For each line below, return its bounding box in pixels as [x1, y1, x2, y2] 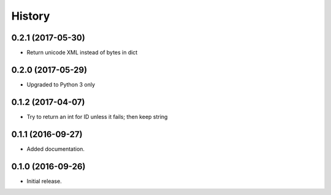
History [11, 9, 50, 23]
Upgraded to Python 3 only [26, 80, 95, 88]
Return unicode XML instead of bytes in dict [26, 49, 138, 56]
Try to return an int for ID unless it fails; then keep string [26, 113, 168, 120]
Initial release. [26, 177, 62, 185]
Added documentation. [26, 145, 85, 153]
